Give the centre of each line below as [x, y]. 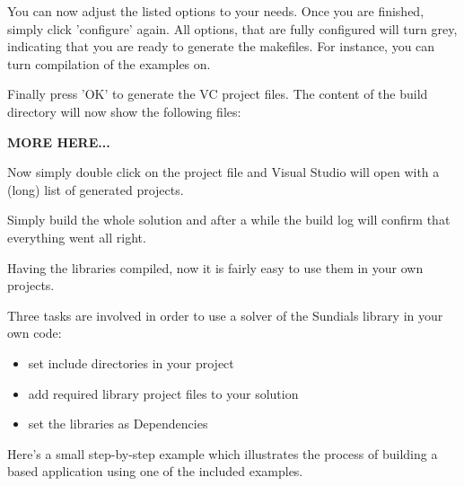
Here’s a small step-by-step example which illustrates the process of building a [223, 453]
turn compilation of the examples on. [109, 63]
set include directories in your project [131, 362]
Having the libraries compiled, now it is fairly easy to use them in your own [215, 267]
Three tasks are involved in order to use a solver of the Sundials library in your [225, 315]
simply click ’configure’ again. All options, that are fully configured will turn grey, [232, 28]
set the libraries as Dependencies [118, 424]
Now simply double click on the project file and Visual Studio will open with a [223, 172]
